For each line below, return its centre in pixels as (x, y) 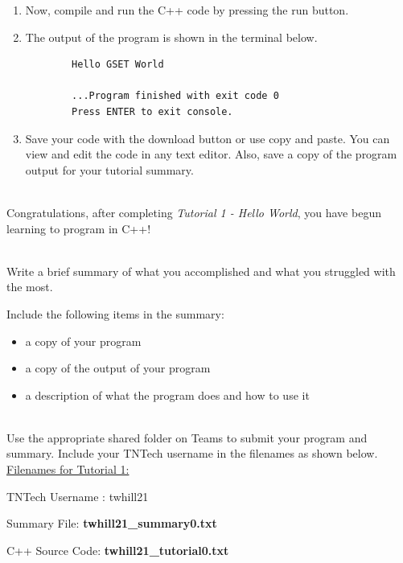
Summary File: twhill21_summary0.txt (112, 523)
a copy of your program (83, 341)
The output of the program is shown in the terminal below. (171, 37)
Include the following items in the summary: (115, 313)
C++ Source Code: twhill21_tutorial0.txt (118, 550)
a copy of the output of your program (118, 368)
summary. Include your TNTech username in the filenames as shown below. (192, 453)
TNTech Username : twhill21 (78, 496)
